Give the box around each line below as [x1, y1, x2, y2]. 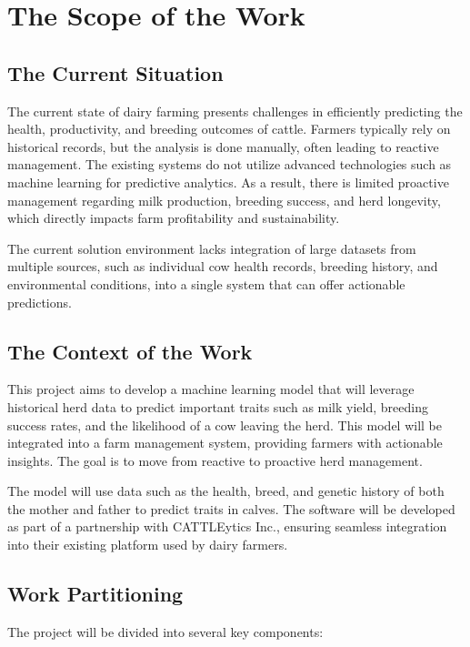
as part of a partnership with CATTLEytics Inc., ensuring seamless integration [7, 517, 447, 536]
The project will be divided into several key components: [7, 622, 324, 641]
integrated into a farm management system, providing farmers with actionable [7, 433, 443, 452]
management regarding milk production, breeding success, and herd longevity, [7, 190, 441, 209]
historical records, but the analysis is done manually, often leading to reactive [7, 136, 439, 156]
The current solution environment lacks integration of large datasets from [7, 238, 416, 258]
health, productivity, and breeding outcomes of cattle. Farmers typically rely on [7, 119, 451, 138]
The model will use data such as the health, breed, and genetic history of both [7, 481, 445, 500]
